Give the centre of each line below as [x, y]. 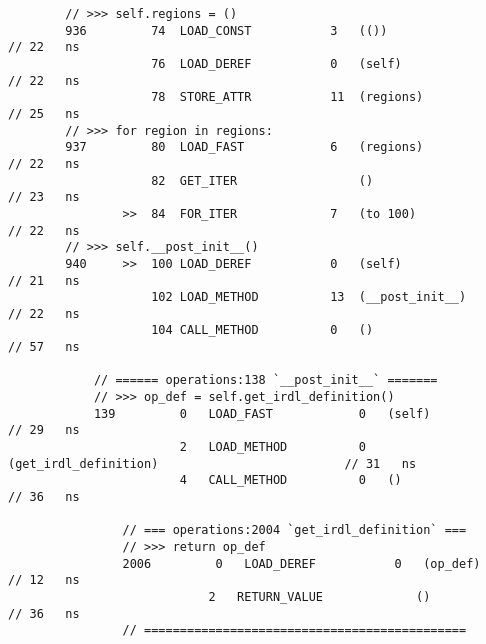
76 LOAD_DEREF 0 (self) [276, 63]
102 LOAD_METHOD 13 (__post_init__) [309, 297]
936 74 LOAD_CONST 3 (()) [226, 30]
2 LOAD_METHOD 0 [272, 447]
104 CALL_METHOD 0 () [262, 330]
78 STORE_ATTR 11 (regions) [287, 97]
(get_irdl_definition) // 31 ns [212, 463]
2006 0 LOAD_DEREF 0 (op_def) [301, 563]
